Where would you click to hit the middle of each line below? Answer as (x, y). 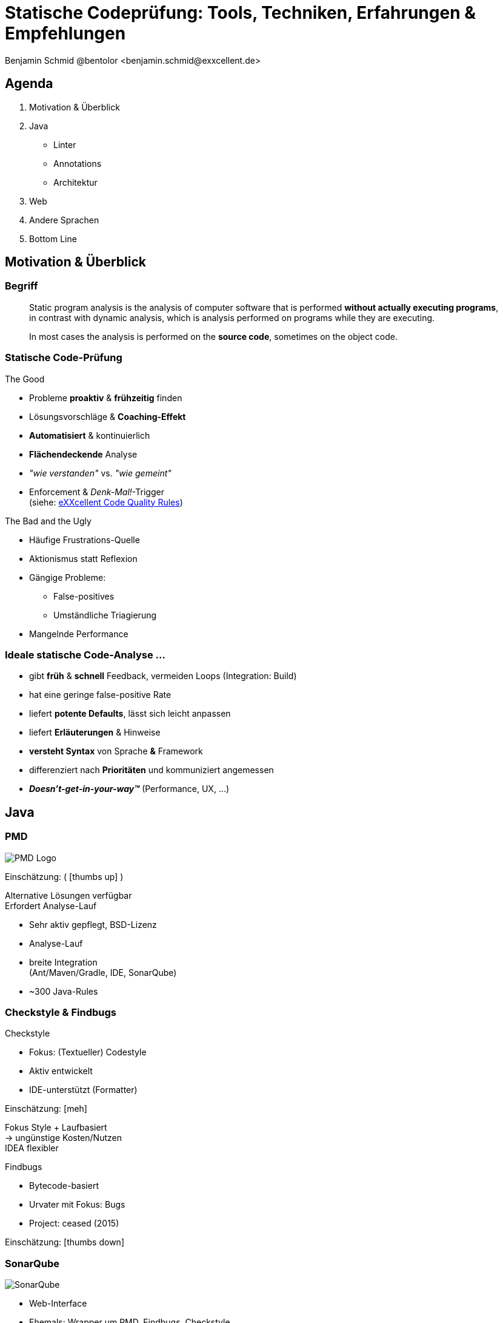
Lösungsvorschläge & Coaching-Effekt (108, 416)
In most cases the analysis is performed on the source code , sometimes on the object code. (213, 336)
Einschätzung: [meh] (46, 1109)
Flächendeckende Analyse (83, 454)
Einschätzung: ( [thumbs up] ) (64, 876)
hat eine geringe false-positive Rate (100, 695)
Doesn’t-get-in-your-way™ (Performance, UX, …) (129, 789)
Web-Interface (58, 1304)
